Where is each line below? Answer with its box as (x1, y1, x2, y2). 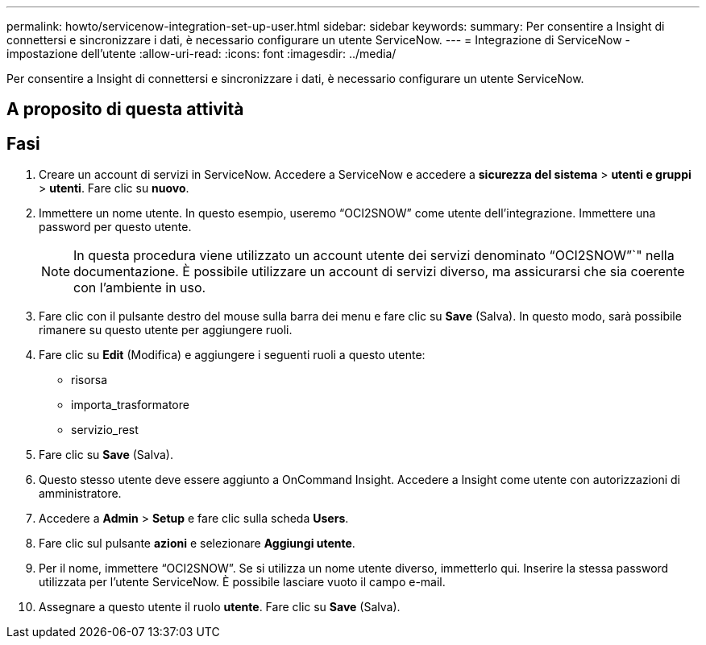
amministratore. (39, 486, 122, 501)
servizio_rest (71, 423, 139, 437)
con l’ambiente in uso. (73, 279, 206, 296)
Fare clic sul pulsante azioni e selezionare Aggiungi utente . (39, 536, 355, 551)
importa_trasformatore (71, 398, 189, 412)
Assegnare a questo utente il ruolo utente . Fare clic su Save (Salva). (39, 600, 401, 614)
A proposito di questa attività (6, 99, 244, 120)
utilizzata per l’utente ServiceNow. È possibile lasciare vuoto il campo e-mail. (39, 575, 446, 589)
